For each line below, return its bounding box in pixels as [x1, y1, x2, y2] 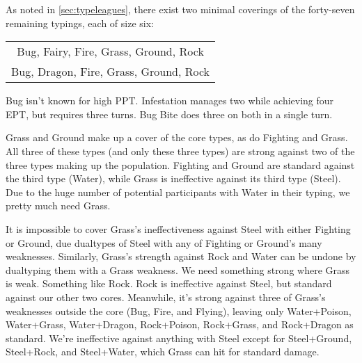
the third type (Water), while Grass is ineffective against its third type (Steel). [6, 171, 341, 186]
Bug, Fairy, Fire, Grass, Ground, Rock [17, 43, 204, 60]
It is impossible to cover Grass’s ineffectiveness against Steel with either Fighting [6, 221, 351, 236]
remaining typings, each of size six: [6, 15, 154, 30]
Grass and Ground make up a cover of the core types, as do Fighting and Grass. [6, 130, 348, 145]
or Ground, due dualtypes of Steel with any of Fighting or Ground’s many [6, 235, 322, 250]
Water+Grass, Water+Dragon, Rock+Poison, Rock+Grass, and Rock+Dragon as [6, 317, 354, 332]
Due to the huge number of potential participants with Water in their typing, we [6, 184, 350, 199]
